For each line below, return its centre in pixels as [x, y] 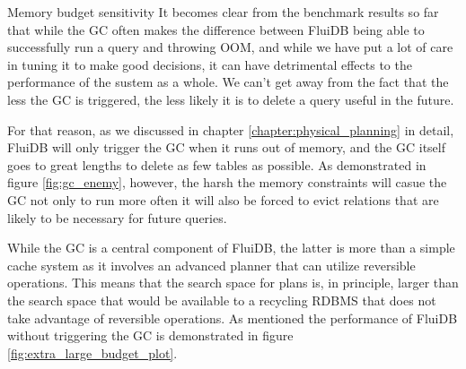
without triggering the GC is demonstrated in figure [150, 335]
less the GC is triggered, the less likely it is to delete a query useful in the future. [231, 99]
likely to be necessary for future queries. [117, 217]
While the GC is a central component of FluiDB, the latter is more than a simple [231, 248]
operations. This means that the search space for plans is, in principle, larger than [233, 283]
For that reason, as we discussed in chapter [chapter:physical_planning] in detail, [231, 129]
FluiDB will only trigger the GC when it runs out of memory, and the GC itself [226, 147]
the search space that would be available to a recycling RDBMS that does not [222, 300]
